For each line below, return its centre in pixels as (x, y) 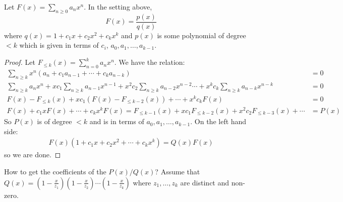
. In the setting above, (118, 7)
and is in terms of (117, 121)
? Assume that (178, 172)
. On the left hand (218, 121)
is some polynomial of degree (202, 35)
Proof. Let (20, 62)
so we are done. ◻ (33, 155)
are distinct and (205, 182)
